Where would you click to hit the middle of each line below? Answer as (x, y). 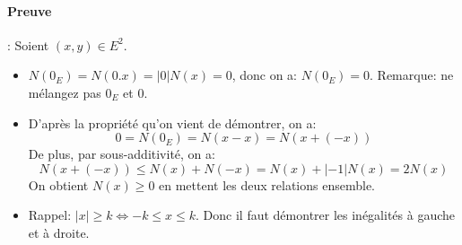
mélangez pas (65, 92)
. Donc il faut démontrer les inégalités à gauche (326, 215)
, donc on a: (264, 75)
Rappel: (50, 215)
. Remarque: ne (412, 75)
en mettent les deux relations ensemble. (267, 184)
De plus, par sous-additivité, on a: (122, 154)
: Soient (28, 44)
